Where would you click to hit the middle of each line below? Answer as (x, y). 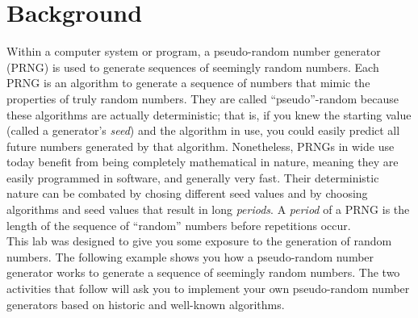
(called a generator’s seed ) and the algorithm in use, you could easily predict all (203, 130)
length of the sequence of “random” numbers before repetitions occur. (179, 225)
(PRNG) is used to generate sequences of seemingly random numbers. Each (193, 67)
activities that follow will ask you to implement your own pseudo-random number (208, 289)
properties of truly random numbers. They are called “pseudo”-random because (203, 98)
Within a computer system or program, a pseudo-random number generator (194, 51)
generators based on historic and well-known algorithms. (146, 304)
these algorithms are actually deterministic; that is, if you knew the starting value (209, 114)
